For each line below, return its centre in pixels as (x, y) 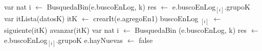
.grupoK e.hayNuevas (90, 40)
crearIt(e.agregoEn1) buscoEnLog (146, 18)
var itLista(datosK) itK (41, 18)
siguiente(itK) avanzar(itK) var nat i (62, 30)
